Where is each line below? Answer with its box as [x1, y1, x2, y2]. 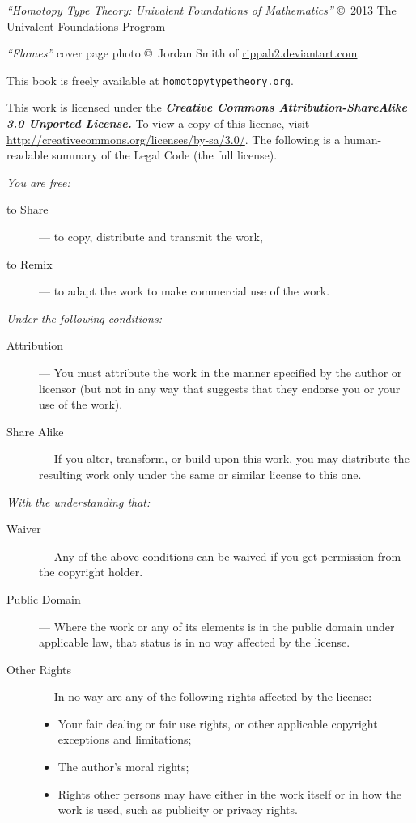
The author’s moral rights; [57, 758, 189, 775]
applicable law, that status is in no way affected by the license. [39, 634, 350, 651]
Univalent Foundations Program [6, 17, 166, 34]
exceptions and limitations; [57, 731, 192, 748]
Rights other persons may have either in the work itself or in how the [57, 785, 401, 802]
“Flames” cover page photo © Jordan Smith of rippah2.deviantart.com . [6, 45, 361, 62]
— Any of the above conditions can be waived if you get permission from [39, 547, 401, 564]
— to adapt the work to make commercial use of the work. [39, 282, 330, 299]
